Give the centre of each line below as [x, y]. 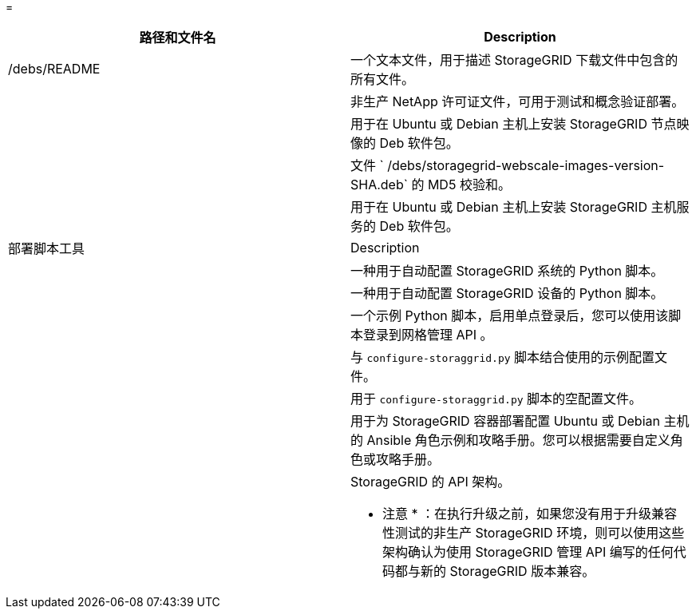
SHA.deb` [379, 184]
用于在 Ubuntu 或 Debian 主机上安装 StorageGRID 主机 [514, 207]
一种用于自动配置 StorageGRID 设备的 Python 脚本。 [507, 293]
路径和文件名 [178, 38]
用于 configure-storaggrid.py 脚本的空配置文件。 [496, 399]
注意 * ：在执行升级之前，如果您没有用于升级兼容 [530, 514]
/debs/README [54, 69]
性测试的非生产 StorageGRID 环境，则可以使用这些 [534, 533]
